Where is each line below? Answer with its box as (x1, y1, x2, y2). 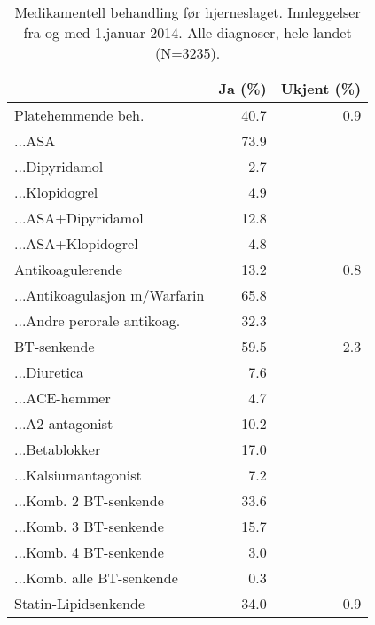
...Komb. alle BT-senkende (14, 567, 178, 588)
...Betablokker (14, 439, 101, 459)
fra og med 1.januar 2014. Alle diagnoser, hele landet (23, 22, 352, 43)
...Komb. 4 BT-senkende (14, 542, 164, 562)
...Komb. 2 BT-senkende (14, 490, 164, 511)
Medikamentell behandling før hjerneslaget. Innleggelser (14, 2, 361, 22)
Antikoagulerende (14, 259, 122, 279)
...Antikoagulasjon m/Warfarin (14, 285, 205, 305)
